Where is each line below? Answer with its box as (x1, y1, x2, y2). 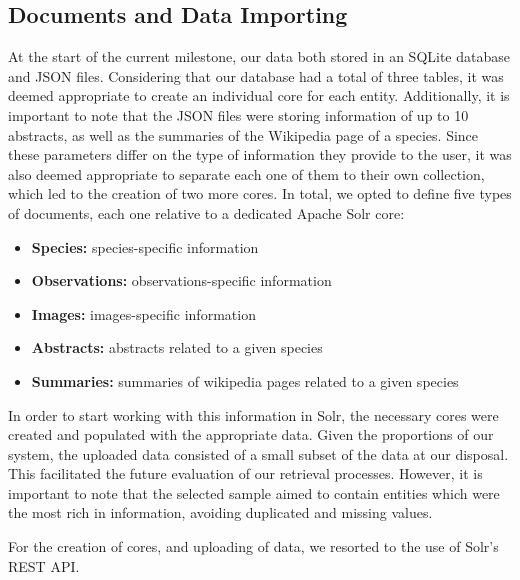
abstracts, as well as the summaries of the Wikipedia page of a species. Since (8, 124, 479, 145)
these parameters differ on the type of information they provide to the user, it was (8, 144, 512, 165)
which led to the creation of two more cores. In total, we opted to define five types (8, 183, 512, 204)
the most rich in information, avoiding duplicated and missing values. (8, 502, 433, 523)
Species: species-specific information (31, 236, 259, 257)
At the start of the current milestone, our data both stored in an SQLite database (8, 46, 510, 67)
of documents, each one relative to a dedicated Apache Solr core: (8, 202, 405, 223)
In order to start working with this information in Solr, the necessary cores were (8, 404, 499, 425)
